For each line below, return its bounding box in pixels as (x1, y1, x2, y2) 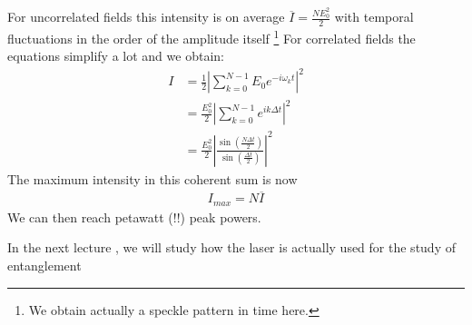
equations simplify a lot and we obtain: (7, 46, 224, 65)
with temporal (334, 7, 414, 26)
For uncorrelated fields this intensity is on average (7, 7, 285, 26)
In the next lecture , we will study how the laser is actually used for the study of (7, 238, 456, 257)
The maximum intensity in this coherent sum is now (7, 169, 298, 188)
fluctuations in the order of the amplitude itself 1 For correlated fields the (7, 26, 416, 47)
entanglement (7, 256, 82, 275)
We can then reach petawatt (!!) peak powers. (7, 207, 261, 226)
